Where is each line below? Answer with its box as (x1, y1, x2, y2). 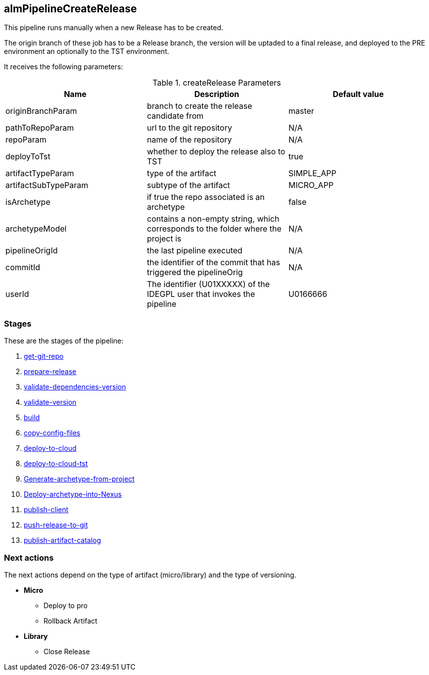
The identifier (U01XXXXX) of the (146, 279, 270, 289)
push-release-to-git (24, 521, 88, 530)
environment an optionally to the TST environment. (4, 47, 169, 56)
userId (5, 289, 29, 299)
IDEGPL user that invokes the (146, 289, 255, 299)
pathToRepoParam (5, 123, 74, 133)
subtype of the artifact (146, 180, 230, 191)
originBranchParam (5, 106, 77, 116)
